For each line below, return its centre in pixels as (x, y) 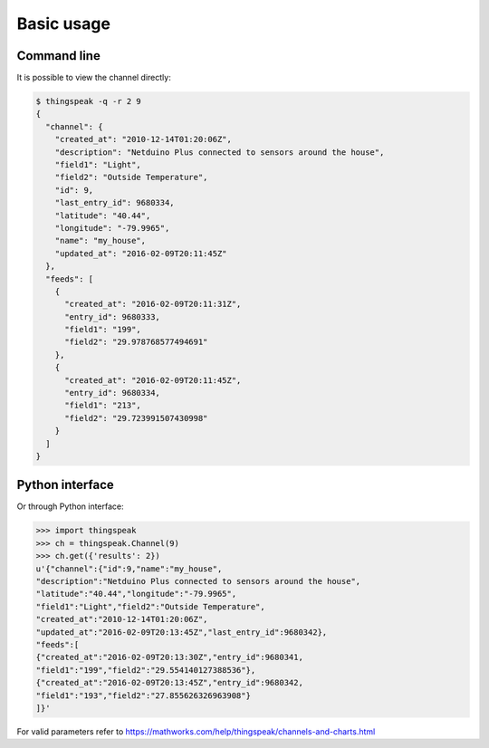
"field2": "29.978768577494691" (136, 342)
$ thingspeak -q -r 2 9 (89, 101)
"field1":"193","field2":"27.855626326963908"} (143, 695)
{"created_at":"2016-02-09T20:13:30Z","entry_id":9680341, (169, 657)
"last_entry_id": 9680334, (115, 203)
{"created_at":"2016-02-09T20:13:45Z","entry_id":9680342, (169, 683)
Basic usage (63, 24)
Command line (59, 56)
